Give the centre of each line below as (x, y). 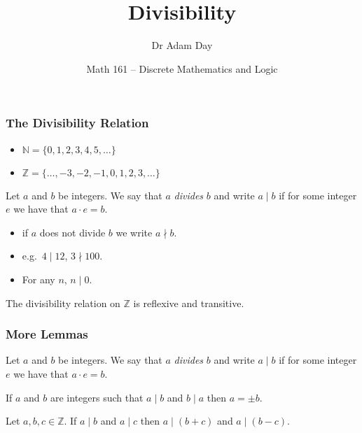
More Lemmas (47, 334)
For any (39, 279)
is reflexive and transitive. (189, 303)
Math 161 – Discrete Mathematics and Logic (182, 68)
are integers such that (97, 397)
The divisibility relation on (63, 303)
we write (134, 232)
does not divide (72, 232)
